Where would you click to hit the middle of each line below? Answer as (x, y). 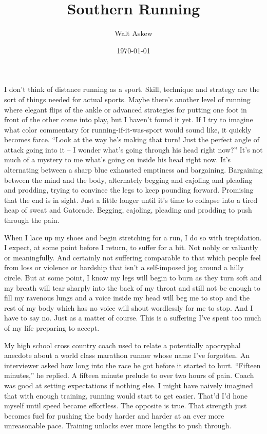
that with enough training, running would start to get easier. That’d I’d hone (126, 395)
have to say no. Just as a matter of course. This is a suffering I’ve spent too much (133, 318)
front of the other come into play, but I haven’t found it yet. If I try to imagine (129, 119)
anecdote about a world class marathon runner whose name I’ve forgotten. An (127, 355)
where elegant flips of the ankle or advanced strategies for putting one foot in (126, 109)
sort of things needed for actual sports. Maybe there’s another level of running (127, 99)
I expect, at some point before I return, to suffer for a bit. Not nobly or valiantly (131, 247)
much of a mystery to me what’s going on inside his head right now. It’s (118, 159)
